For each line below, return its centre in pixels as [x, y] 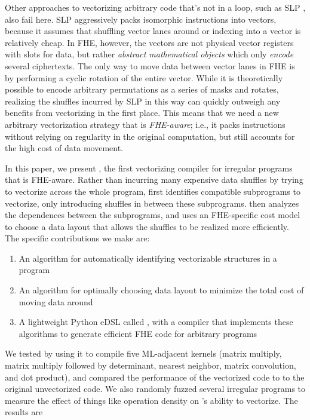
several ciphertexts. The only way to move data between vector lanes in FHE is [150, 65]
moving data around [56, 301]
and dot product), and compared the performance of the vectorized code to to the [155, 377]
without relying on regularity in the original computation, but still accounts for [150, 136]
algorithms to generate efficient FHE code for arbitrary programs [138, 333]
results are [24, 412]
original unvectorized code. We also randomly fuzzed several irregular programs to [155, 389]
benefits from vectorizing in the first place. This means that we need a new [142, 113]
